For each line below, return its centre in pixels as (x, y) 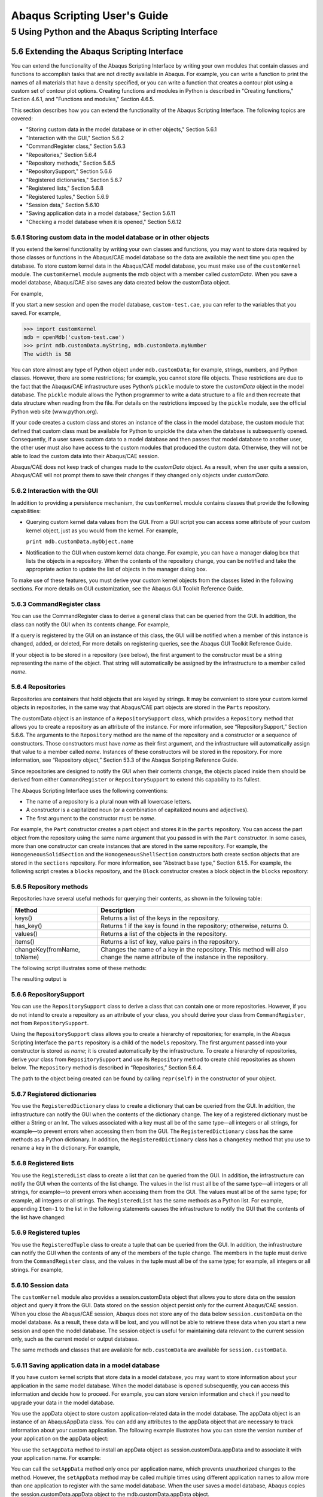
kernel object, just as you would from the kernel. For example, (102, 531)
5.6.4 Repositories (38, 687)
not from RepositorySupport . (50, 1023)
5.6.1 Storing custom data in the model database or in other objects (110, 237)
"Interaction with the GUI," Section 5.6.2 (75, 138)
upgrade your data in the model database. (63, 1402)
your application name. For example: (56, 1457)
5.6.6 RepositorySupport (48, 994)
